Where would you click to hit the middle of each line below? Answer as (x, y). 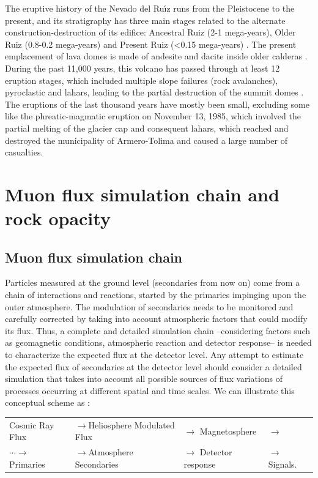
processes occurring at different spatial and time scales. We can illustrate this (150, 390)
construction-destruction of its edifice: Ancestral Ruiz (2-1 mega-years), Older (150, 32)
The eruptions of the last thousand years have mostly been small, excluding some (157, 104)
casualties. (24, 152)
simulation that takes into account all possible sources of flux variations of (144, 379)
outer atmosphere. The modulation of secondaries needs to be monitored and (149, 306)
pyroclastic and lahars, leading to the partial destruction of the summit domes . (154, 92)
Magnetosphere (228, 431)
